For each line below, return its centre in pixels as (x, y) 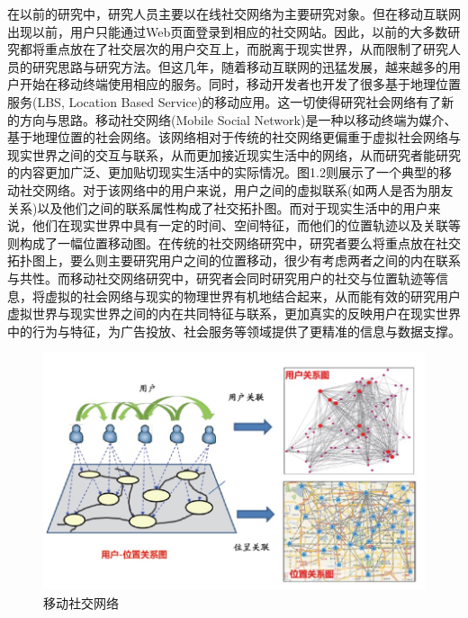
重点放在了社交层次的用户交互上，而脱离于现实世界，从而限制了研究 (246, 49)
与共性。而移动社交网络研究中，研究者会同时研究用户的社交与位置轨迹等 (221, 278)
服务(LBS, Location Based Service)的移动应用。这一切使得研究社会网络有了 (225, 101)
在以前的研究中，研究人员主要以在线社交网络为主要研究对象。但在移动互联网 (234, 13)
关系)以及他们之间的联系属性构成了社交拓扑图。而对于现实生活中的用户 (218, 207)
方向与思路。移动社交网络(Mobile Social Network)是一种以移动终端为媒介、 (238, 119)
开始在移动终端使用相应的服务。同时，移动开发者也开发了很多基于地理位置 (240, 84)
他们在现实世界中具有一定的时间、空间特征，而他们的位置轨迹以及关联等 (246, 225)
